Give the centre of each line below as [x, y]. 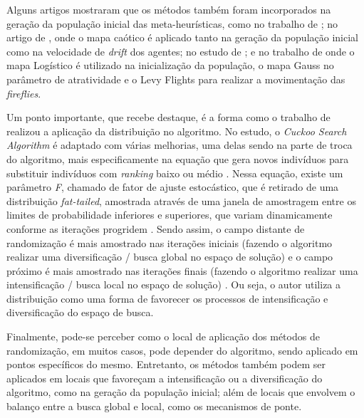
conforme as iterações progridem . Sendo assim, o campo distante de [156, 228]
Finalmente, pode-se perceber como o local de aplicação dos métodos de [163, 336]
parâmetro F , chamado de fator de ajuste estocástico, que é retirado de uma [173, 187]
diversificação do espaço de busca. [80, 312]
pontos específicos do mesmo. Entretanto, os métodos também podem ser [166, 364]
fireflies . [24, 93]
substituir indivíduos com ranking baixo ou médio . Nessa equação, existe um [175, 173]
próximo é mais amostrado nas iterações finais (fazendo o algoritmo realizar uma [182, 270]
